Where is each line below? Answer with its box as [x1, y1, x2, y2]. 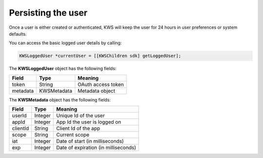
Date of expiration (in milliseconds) [56, 144, 136, 151]
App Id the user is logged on [56, 118, 121, 125]
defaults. [9, 31, 27, 37]
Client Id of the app [56, 125, 100, 132]
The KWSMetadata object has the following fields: [9, 97, 111, 102]
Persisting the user [9, 7, 88, 18]
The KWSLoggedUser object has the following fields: [9, 66, 116, 72]
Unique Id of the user [56, 112, 105, 119]
